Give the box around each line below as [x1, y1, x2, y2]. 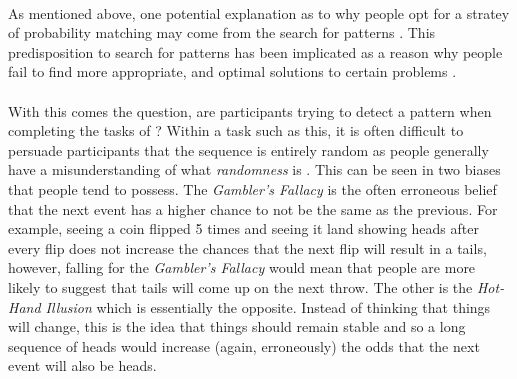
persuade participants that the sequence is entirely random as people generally [8, 139, 489, 160]
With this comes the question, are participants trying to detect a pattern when [8, 100, 492, 121]
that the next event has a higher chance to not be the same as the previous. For [8, 198, 498, 219]
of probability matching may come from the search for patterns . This [8, 22, 436, 43]
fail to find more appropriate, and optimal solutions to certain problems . [8, 61, 457, 82]
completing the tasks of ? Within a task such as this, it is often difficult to [8, 120, 464, 141]
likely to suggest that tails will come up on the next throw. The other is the [8, 276, 473, 297]
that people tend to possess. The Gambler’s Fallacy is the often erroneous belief [8, 178, 497, 199]
